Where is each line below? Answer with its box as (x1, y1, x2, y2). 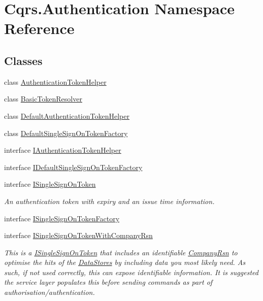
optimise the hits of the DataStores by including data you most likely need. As (4, 257, 246, 267)
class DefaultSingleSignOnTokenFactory (4, 127, 128, 138)
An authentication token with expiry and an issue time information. (4, 195, 215, 206)
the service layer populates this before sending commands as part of (4, 277, 213, 287)
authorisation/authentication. (4, 287, 95, 297)
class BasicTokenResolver (4, 93, 82, 104)
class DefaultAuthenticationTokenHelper (4, 110, 129, 121)
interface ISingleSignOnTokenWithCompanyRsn (4, 230, 153, 241)
